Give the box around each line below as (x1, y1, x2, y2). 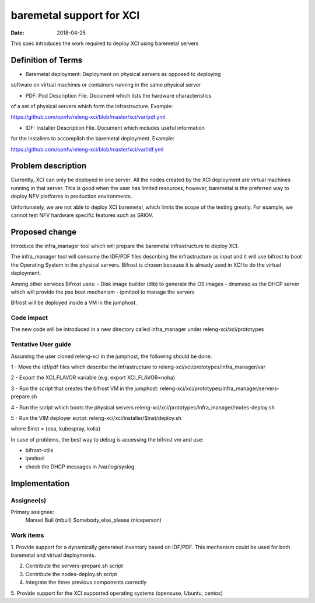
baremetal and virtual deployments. (10, 552, 96, 559)
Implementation (10, 478, 70, 488)
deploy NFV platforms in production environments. (10, 193, 132, 200)
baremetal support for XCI (10, 9, 140, 22)
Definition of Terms (10, 55, 83, 65)
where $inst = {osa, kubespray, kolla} (10, 425, 101, 432)
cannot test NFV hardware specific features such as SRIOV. (10, 212, 154, 219)
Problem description (10, 161, 87, 171)
